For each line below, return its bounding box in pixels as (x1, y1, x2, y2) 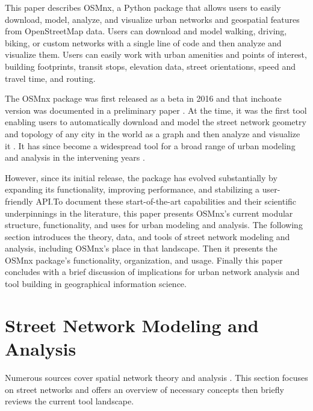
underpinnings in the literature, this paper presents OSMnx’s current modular (5, 206, 293, 219)
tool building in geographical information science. (5, 277, 187, 290)
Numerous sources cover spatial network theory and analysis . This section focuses (5, 371, 308, 383)
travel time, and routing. (5, 72, 96, 84)
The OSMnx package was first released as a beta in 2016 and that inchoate (5, 92, 282, 105)
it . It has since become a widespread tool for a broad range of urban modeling (5, 139, 296, 152)
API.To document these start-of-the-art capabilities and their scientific (36, 194, 297, 207)
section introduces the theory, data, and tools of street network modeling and (5, 230, 290, 243)
